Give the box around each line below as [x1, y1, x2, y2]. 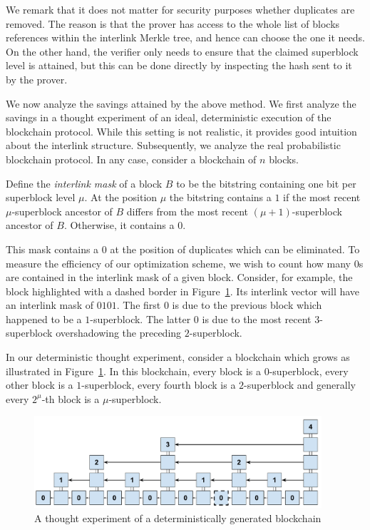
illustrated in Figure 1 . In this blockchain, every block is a [6, 363, 261, 378]
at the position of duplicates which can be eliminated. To [110, 241, 360, 256]
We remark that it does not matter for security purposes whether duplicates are [6, 2, 355, 16]
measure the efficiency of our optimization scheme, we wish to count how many [6, 255, 351, 270]
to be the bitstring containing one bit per [176, 175, 356, 190]
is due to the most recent [202, 311, 312, 326]
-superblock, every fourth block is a [81, 377, 236, 392]
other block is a [6, 377, 73, 392]
